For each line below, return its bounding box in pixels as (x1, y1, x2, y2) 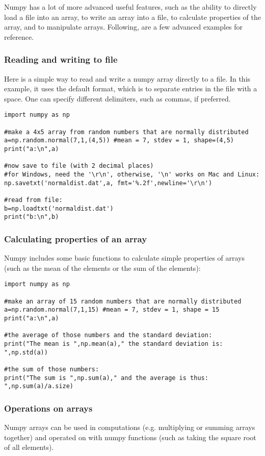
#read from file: (4, 196, 63, 204)
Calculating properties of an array (4, 232, 147, 245)
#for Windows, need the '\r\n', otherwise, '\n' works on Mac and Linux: (4, 170, 260, 178)
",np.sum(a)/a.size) (4, 383, 74, 390)
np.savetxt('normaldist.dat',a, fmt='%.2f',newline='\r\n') (4, 179, 213, 187)
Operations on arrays (4, 401, 93, 414)
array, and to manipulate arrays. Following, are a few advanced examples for (4, 21, 243, 32)
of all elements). (4, 442, 54, 452)
